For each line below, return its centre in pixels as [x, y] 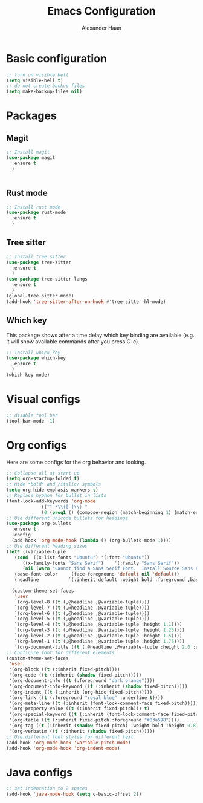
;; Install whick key [34, 353]
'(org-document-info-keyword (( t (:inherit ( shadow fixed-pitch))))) [98, 686]
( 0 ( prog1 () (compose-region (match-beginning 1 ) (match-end [121, 512]
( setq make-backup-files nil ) [44, 92]
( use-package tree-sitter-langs [47, 279]
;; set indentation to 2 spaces [47, 788]
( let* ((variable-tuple [36, 551]
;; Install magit [28, 152]
